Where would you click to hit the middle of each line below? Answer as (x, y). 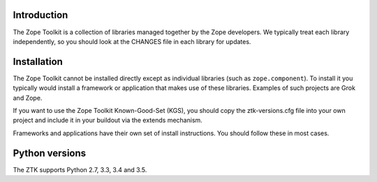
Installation (38, 62)
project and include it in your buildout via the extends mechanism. (108, 120)
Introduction (40, 15)
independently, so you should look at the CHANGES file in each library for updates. (132, 41)
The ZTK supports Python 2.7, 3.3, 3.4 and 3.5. (80, 169)
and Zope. (28, 98)
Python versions (50, 153)
